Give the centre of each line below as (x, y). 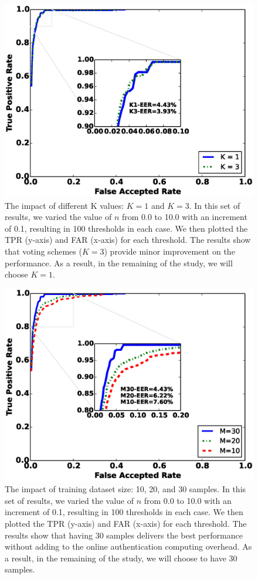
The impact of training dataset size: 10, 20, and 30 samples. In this (125, 489)
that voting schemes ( (43, 251)
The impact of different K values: (64, 205)
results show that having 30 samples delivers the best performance (124, 535)
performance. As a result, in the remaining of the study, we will (119, 263)
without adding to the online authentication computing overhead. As (128, 546)
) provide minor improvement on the (169, 251)
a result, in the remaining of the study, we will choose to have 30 (121, 558)
